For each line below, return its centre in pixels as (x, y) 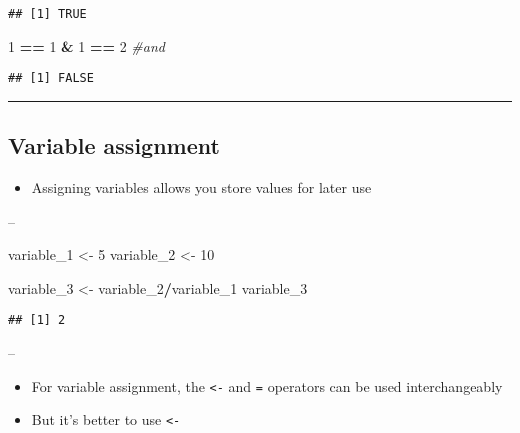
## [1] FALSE (51, 78)
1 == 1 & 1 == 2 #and (86, 45)
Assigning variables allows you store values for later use (201, 187)
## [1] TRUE (47, 14)
